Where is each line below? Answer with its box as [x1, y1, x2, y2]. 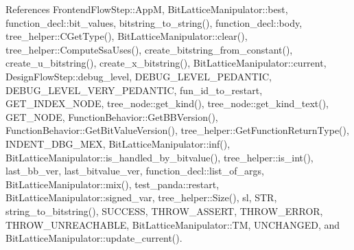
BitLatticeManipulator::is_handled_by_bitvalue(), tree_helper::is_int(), [5, 150, 314, 164]
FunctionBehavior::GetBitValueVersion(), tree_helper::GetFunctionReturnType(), [5, 123, 349, 137]
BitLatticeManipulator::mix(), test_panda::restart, [5, 177, 220, 191]
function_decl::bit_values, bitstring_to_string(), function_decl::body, [5, 15, 303, 30]
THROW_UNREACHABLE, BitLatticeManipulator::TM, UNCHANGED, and [5, 217, 340, 231]
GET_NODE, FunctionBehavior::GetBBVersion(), [5, 109, 218, 124]
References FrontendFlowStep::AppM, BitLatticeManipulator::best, [5, 2, 288, 16]
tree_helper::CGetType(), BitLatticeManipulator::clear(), [5, 29, 248, 43]
